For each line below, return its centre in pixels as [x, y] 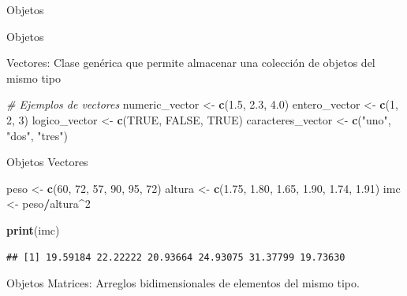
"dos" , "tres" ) [37, 135]
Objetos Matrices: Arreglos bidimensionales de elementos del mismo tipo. [183, 283]
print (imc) [33, 229]
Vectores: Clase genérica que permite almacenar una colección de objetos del [191, 63]
